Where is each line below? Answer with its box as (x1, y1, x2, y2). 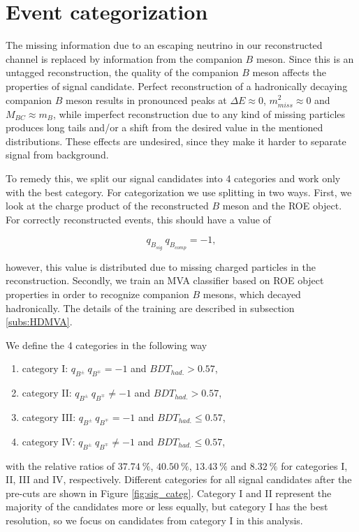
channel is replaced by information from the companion (6, 51, 242, 66)
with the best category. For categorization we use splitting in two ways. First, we (6, 184, 352, 199)
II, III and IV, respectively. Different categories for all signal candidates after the (6, 472, 352, 487)
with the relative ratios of (6, 458, 115, 473)
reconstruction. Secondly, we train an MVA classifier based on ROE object (6, 273, 324, 288)
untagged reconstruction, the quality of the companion (6, 65, 239, 80)
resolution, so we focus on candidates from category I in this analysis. (6, 512, 303, 527)
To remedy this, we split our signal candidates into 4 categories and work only (6, 171, 341, 186)
